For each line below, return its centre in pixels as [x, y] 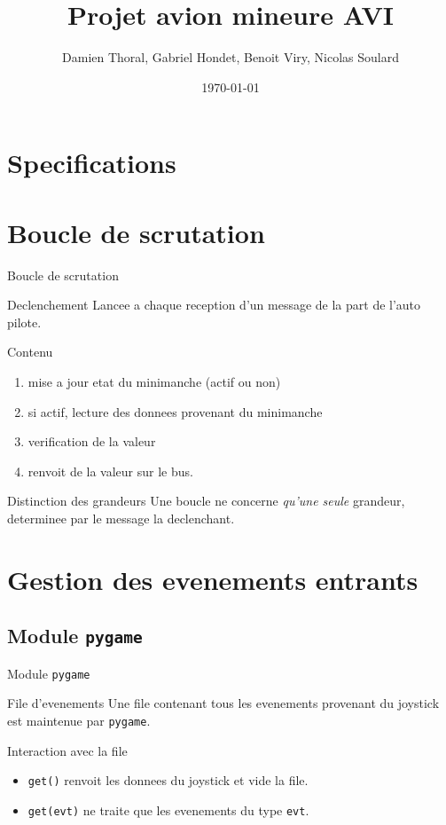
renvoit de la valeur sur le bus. [110, 471]
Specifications [92, 163]
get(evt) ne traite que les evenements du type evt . [168, 809]
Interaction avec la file [67, 750]
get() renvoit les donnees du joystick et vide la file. [168, 780]
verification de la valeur [92, 441]
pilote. [24, 322]
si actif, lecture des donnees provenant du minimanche [175, 411]
